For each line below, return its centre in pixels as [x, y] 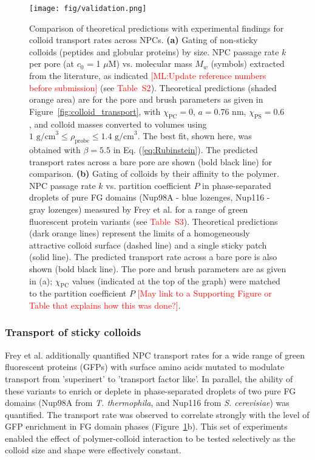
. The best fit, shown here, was [195, 136]
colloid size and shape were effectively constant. [93, 450]
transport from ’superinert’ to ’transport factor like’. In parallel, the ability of [149, 378]
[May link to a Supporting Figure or [205, 293]
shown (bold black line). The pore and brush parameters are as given [158, 268]
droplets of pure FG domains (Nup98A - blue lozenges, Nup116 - [150, 197]
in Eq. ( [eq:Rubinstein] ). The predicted [185, 149]
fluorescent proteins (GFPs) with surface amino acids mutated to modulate [145, 367]
